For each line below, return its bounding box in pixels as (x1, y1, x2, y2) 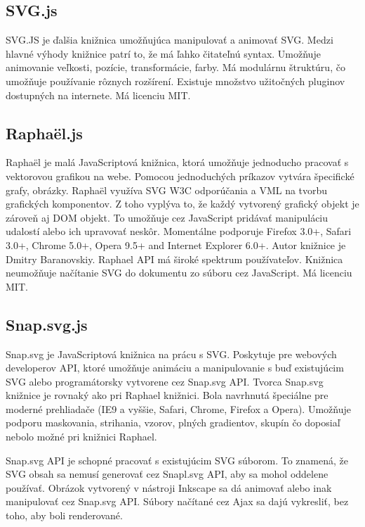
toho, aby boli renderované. (6, 508, 123, 523)
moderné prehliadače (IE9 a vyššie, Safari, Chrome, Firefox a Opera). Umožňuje (6, 401, 351, 416)
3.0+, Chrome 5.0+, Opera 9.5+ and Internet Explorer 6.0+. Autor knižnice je (6, 237, 346, 252)
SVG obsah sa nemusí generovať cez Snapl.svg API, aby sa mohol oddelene (6, 466, 328, 481)
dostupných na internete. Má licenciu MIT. (6, 87, 191, 102)
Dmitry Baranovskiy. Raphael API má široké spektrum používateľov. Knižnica (6, 251, 343, 266)
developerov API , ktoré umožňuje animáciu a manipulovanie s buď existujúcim (6, 360, 344, 375)
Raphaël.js (6, 122, 83, 144)
